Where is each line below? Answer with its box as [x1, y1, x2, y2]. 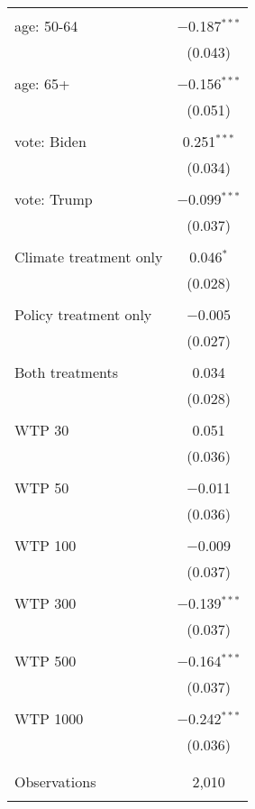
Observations [14, 771, 96, 792]
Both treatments [14, 362, 119, 382]
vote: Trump [14, 188, 93, 209]
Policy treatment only [14, 304, 152, 325]
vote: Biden [14, 131, 87, 152]
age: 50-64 [14, 15, 78, 36]
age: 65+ [14, 73, 70, 94]
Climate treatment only [14, 246, 163, 267]
